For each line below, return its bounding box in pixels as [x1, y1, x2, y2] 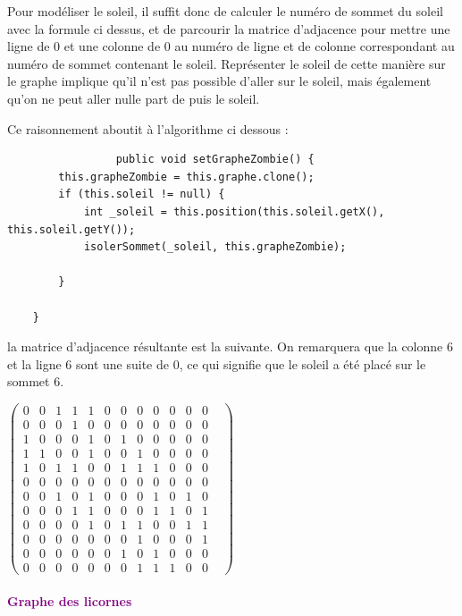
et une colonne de [63, 37, 161, 55]
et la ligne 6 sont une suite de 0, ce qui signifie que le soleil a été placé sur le [7, 354, 426, 373]
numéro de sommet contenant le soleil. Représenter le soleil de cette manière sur [7, 54, 446, 72]
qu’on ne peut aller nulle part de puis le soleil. [7, 89, 260, 107]
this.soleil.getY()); [7, 223, 136, 236]
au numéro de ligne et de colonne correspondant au [174, 37, 455, 55]
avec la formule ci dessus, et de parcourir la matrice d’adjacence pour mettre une [7, 19, 450, 38]
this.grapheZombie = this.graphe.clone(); [58, 170, 315, 183]
